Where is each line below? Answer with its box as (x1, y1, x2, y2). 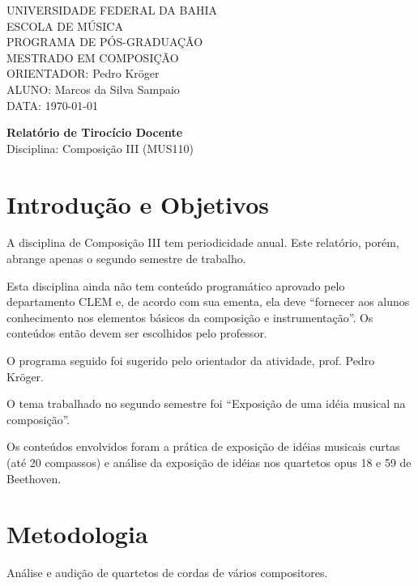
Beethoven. (6, 469, 62, 486)
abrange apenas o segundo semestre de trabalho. (6, 250, 246, 267)
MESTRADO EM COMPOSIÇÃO (6, 49, 179, 66)
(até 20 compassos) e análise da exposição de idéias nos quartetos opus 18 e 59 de (6, 454, 412, 470)
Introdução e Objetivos (6, 187, 269, 220)
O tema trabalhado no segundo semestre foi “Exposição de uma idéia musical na (6, 395, 406, 412)
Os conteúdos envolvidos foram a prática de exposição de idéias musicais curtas (6, 438, 400, 455)
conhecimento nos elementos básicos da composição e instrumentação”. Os (6, 308, 373, 325)
